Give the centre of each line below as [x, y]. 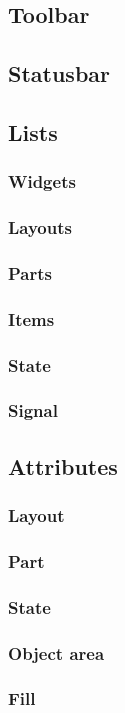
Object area [56, 652]
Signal [33, 410]
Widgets [42, 181]
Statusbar [59, 73]
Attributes [63, 465]
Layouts [40, 227]
